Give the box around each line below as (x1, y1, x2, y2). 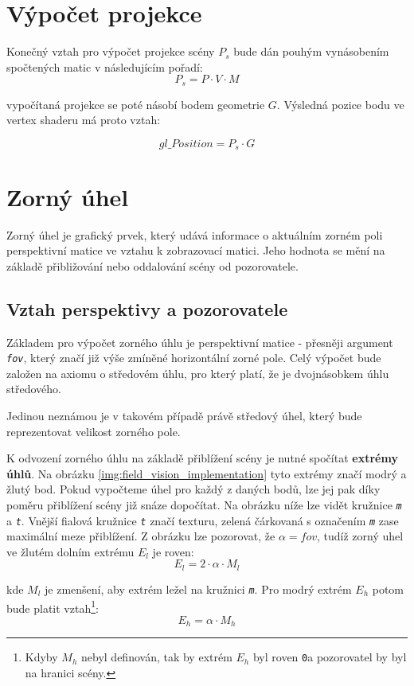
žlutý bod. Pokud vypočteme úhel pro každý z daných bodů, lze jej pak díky (6, 481, 381, 497)
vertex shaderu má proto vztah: (6, 111, 161, 128)
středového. (6, 380, 61, 397)
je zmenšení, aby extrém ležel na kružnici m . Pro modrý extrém (45, 580, 352, 597)
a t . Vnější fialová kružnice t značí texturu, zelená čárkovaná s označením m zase (6, 512, 399, 528)
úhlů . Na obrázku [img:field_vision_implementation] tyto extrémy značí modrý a (6, 465, 407, 481)
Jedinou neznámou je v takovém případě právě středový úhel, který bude (6, 407, 362, 423)
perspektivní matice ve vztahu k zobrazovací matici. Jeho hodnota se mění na (6, 242, 385, 259)
